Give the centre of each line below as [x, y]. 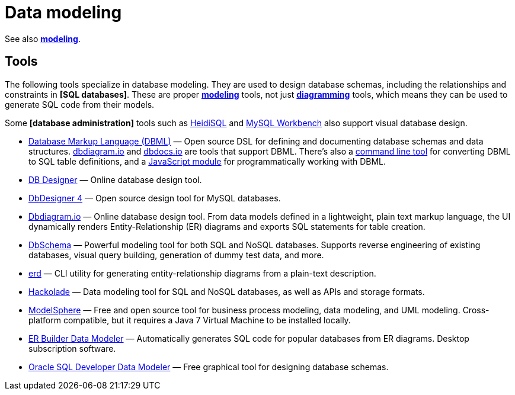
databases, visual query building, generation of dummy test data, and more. [176, 255]
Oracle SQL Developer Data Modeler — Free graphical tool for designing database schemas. [209, 367]
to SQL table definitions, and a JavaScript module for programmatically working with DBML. [207, 161]
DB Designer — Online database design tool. [115, 179]
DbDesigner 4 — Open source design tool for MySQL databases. [155, 198]
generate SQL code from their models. [80, 104]
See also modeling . [43, 38]
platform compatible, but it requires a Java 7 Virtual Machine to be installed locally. [190, 320]
